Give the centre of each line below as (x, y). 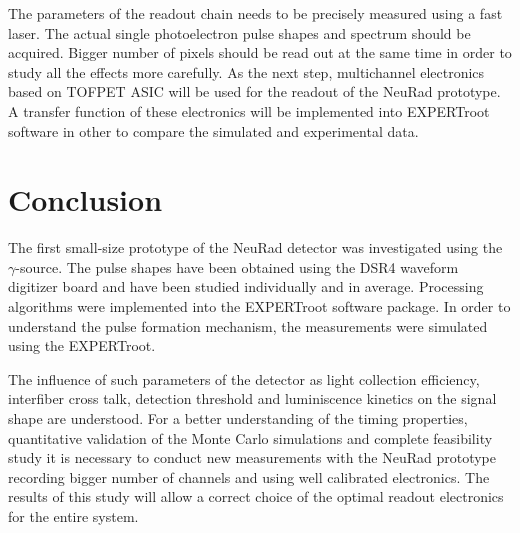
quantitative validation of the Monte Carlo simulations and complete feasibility (250, 437)
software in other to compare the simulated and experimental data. (213, 130)
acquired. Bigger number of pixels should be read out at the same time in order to (260, 52)
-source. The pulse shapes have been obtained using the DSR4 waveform (237, 266)
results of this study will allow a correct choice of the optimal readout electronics (256, 496)
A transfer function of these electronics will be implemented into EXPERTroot (249, 110)
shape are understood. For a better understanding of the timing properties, (238, 418)
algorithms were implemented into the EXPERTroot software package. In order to (259, 306)
